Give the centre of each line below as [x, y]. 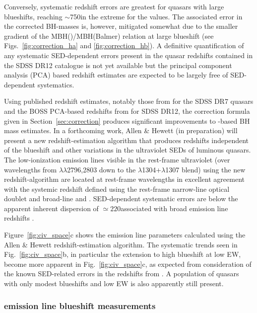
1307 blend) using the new [205, 169]
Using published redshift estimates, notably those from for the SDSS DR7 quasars [129, 101]
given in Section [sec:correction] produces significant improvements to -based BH [127, 120]
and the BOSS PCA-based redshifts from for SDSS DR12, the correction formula [127, 111]
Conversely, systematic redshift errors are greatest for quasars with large [114, 6]
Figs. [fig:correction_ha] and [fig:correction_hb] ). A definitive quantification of [124, 45]
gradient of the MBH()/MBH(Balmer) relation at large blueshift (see [109, 36]
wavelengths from [31, 169]
